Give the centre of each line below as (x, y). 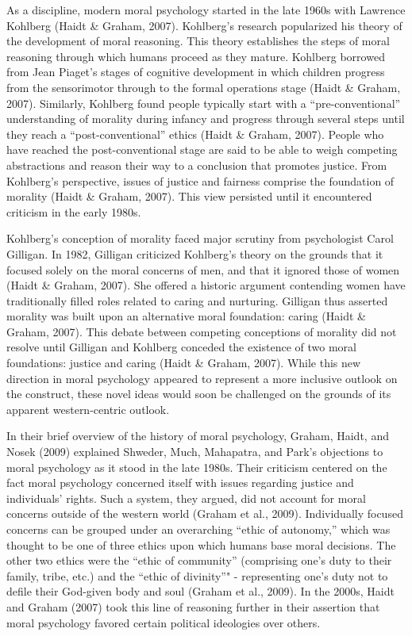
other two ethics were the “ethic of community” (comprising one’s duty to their (199, 560)
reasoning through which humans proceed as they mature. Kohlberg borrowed (196, 56)
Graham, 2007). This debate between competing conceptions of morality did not (202, 331)
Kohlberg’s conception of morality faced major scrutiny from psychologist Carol (200, 238)
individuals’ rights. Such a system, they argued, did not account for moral (186, 498)
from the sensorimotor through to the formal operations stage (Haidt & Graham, (204, 87)
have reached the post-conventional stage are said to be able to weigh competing (202, 149)
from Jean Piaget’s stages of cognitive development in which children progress (196, 72)
